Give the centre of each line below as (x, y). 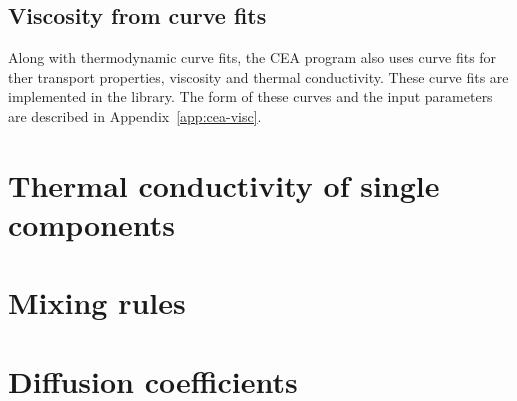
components (91, 223)
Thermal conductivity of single (224, 184)
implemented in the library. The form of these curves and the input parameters (250, 96)
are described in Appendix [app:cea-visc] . (135, 115)
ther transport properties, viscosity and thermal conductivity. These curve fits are (258, 76)
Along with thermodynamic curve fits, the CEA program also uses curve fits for (252, 57)
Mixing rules (97, 302)
